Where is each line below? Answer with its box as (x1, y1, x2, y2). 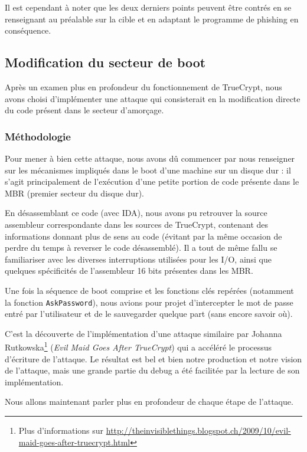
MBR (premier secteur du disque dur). (5, 186, 144, 199)
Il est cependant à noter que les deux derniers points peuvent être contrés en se (5, 1, 292, 13)
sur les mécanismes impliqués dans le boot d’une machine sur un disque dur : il (5, 163, 291, 176)
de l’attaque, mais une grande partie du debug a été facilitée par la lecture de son (5, 364, 300, 376)
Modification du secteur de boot (5, 53, 206, 71)
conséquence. (5, 24, 51, 37)
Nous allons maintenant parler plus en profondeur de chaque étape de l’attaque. (5, 395, 293, 408)
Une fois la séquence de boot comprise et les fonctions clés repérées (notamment (5, 284, 294, 296)
